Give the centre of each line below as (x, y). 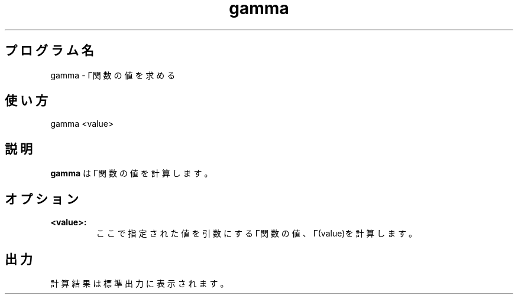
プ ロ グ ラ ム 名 (49, 51)
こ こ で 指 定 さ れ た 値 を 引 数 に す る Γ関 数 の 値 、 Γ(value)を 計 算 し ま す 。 (257, 234)
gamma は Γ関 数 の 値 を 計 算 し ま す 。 (132, 173)
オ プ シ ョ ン (42, 199)
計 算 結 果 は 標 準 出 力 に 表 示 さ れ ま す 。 (140, 283)
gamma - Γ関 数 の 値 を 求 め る (113, 75)
